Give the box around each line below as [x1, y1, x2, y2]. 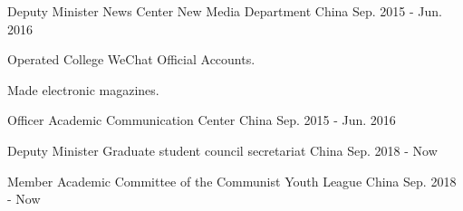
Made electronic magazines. [7, 80, 159, 99]
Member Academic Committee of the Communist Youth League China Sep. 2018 [7, 171, 457, 190]
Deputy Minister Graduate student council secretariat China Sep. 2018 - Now [7, 140, 438, 159]
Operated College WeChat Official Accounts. [7, 50, 256, 69]
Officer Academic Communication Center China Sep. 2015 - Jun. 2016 [7, 110, 396, 129]
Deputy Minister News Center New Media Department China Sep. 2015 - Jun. [7, 2, 443, 20]
